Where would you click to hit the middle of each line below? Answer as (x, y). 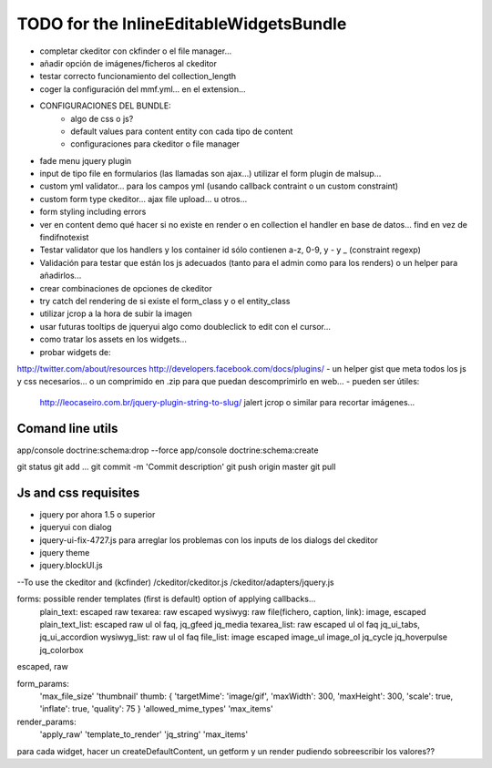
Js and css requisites (78, 492)
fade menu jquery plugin (86, 160)
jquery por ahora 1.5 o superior (97, 514)
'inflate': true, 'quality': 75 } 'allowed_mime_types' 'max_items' (156, 709)
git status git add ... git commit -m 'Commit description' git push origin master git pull (176, 466)
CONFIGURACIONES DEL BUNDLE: (106, 106)
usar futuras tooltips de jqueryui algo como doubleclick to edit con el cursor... (185, 326)
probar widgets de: (75, 352)
